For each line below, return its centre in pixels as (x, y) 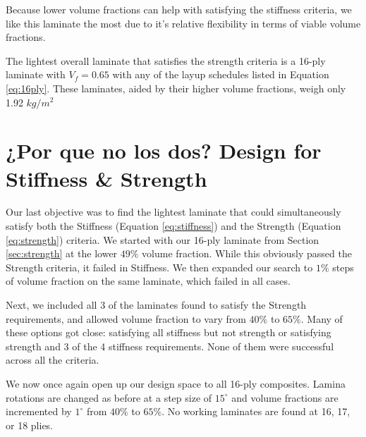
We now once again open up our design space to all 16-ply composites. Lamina (176, 383)
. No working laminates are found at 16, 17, (256, 411)
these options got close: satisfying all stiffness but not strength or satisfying (169, 332)
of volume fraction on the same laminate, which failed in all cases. (148, 281)
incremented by (39, 411)
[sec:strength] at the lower (62, 253)
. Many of (322, 318)
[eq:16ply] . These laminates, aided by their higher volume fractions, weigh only (176, 88)
